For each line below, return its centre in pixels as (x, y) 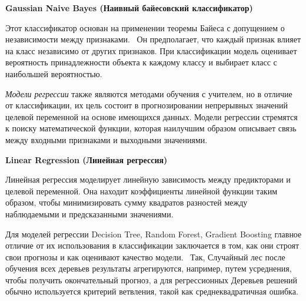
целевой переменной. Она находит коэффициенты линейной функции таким (141, 191)
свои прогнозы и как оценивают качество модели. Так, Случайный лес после (145, 257)
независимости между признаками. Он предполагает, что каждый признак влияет (153, 39)
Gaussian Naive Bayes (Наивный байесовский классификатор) (129, 8)
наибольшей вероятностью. (54, 73)
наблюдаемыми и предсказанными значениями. (89, 214)
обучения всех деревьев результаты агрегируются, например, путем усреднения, (149, 268)
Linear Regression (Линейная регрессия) (87, 159)
